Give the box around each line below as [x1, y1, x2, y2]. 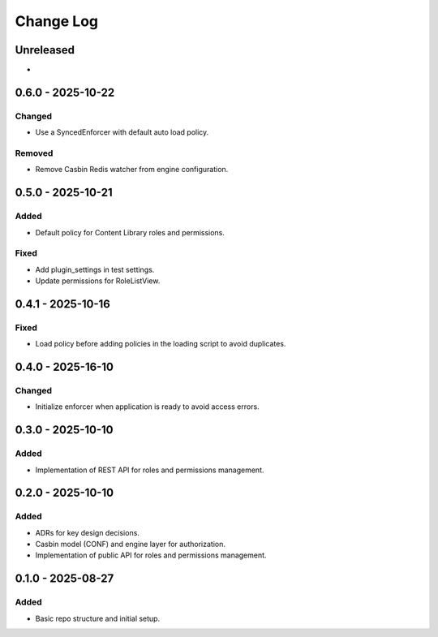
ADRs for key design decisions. [35, 527, 140, 537]
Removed [15, 147, 54, 158]
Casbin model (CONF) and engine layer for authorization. [35, 540, 226, 549]
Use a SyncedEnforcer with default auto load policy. [35, 127, 209, 137]
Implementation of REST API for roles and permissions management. [35, 465, 264, 475]
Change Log [15, 12, 99, 30]
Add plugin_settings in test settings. [35, 265, 155, 274]
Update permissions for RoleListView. [35, 276, 161, 286]
